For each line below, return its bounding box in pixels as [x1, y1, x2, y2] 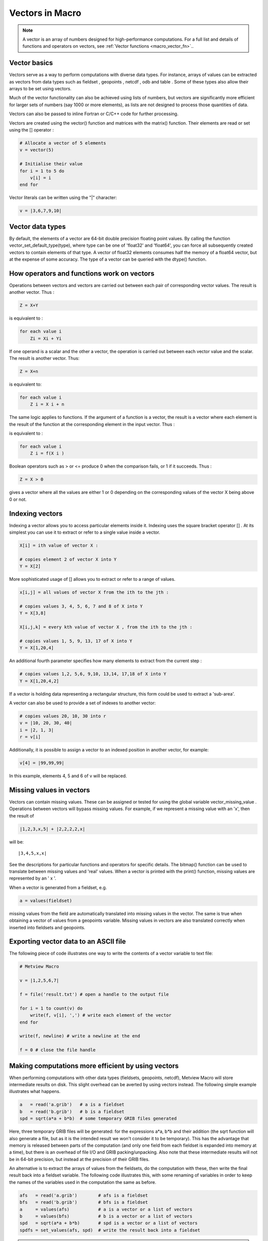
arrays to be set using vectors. [9, 86, 72, 92]
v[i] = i [30, 175, 52, 181]
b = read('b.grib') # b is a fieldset [19, 1108, 125, 1114]
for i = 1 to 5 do [19, 168, 65, 174]
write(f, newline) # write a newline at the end [19, 1033, 140, 1039]
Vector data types [9, 222, 66, 231]
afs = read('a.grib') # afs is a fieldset [19, 1192, 148, 1198]
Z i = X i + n [30, 402, 65, 407]
